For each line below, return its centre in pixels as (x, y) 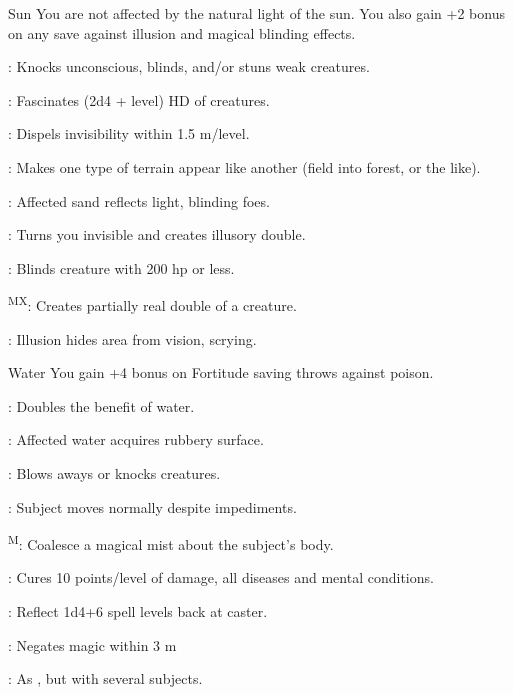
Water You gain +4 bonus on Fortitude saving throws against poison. (221, 372)
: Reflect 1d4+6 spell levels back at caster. (138, 611)
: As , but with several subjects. (105, 678)
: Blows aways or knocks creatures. (114, 472)
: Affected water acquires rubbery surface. (136, 439)
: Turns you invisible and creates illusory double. (157, 234)
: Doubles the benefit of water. (101, 405)
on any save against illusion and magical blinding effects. (182, 32)
